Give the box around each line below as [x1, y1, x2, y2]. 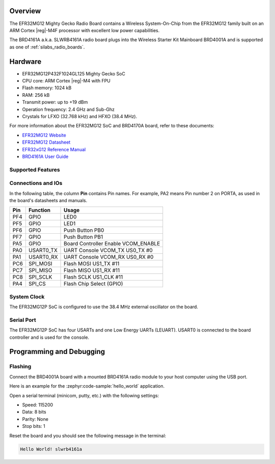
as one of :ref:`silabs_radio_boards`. [9, 44, 85, 50]
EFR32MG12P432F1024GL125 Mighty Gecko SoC [22, 70, 126, 76]
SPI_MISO [29, 267, 52, 274]
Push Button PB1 [64, 233, 103, 240]
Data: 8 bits [22, 409, 46, 415]
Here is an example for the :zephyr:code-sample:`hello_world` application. [9, 383, 165, 389]
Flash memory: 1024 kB [22, 85, 72, 91]
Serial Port [9, 316, 36, 323]
